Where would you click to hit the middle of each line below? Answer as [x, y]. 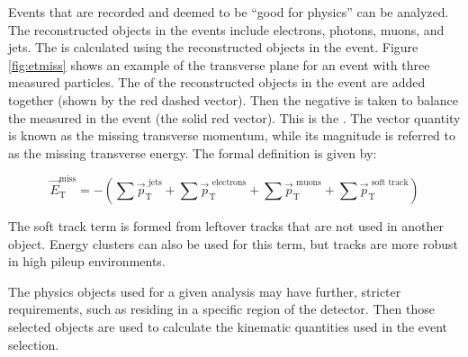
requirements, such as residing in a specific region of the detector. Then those [221, 309]
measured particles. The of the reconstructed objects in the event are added [217, 82]
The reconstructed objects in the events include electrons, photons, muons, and [226, 29]
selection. [34, 344]
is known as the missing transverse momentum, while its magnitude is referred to [232, 135]
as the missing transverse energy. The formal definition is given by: [193, 152]
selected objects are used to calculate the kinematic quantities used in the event [228, 327]
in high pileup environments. [87, 261]
